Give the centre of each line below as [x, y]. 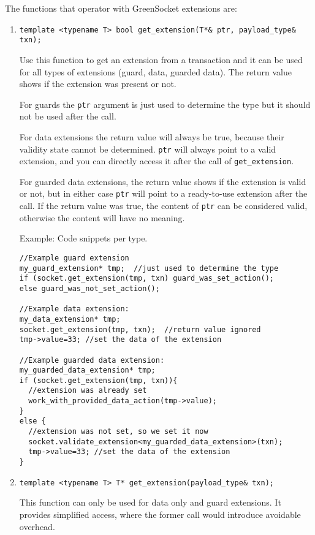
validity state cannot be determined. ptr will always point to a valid [148, 149]
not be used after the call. [68, 116]
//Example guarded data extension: [92, 360]
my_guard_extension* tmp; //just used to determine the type [149, 268]
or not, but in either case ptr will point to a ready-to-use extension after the [163, 193]
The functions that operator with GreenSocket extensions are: [121, 8]
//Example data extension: [74, 309]
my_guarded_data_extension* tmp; [87, 370]
